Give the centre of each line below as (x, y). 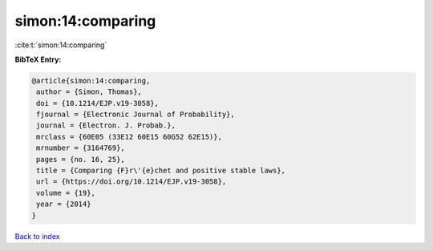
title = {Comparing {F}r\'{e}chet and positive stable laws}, (161, 171)
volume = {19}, (66, 193)
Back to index (37, 236)
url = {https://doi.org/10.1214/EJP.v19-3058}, (132, 182)
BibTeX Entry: (38, 59)
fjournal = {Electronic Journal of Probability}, (136, 115)
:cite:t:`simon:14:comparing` (61, 45)
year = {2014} (64, 204)
